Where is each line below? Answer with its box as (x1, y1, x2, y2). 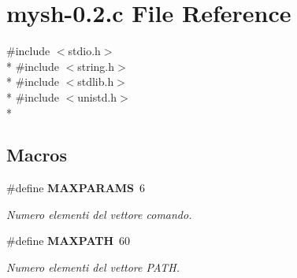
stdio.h (68, 43, 101, 59)
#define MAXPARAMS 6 (6, 180, 146, 196)
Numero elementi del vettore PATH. (6, 259, 180, 276)
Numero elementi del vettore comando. (6, 206, 192, 222)
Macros (6, 143, 67, 167)
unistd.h (77, 88, 117, 105)
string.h (77, 57, 115, 74)
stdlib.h (77, 73, 114, 90)
